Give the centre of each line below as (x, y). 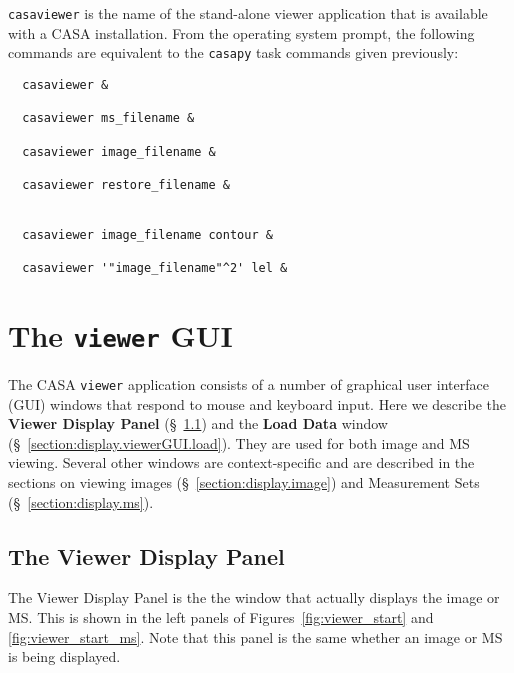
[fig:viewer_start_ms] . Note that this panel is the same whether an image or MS (255, 636)
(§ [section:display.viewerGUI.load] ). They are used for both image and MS (239, 442)
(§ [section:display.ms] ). (81, 501)
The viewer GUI (120, 334)
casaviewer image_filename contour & (147, 234)
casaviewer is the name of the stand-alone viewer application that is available (248, 13)
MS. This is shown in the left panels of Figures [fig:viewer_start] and (221, 617)
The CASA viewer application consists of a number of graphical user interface (248, 384)
